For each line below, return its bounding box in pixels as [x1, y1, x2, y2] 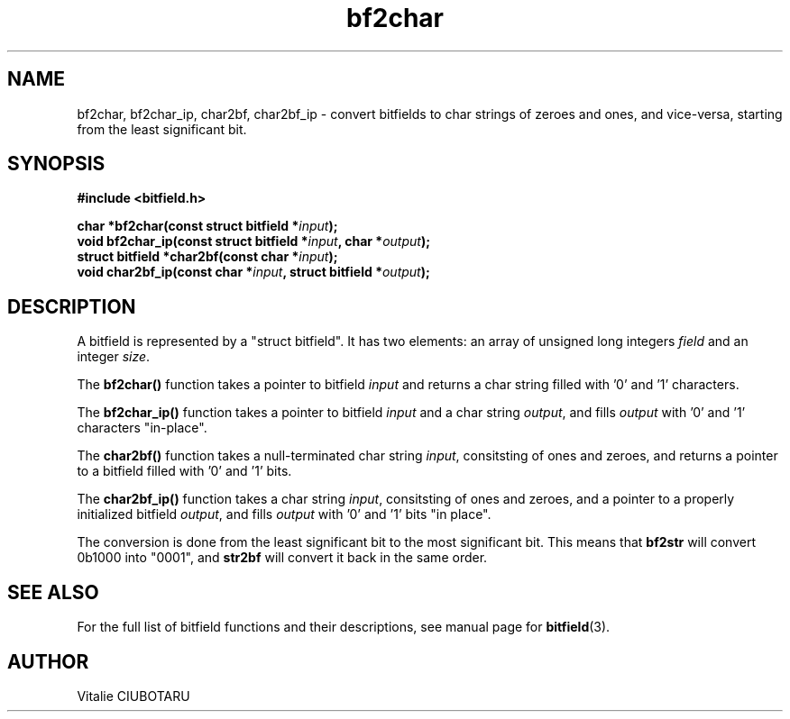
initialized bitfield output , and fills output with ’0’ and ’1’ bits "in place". [77, 506, 491, 523]
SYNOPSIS [7, 152, 106, 176]
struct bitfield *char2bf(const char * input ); [77, 249, 338, 265]
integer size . [77, 349, 151, 365]
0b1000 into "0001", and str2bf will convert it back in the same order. [77, 550, 488, 566]
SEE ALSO [7, 580, 99, 604]
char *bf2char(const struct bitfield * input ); [77, 218, 338, 234]
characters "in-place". [77, 420, 207, 436]
